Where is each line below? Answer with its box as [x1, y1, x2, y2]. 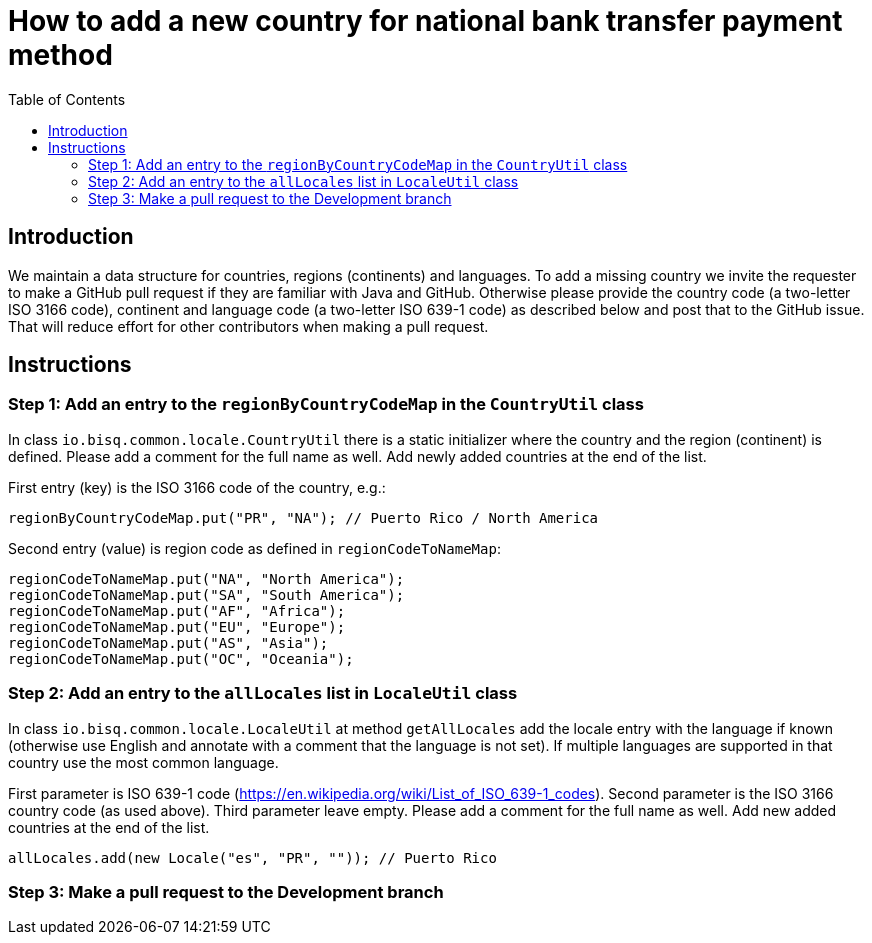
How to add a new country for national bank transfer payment [8, 4, 843, 38]
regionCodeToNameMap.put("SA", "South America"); [8, 586, 405, 603]
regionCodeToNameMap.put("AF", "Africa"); [8, 602, 346, 619]
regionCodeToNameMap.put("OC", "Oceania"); [8, 650, 354, 667]
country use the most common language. [8, 753, 279, 771]
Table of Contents [8, 90, 126, 108]
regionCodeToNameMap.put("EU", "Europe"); [8, 618, 346, 635]
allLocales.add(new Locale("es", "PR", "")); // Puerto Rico [8, 849, 497, 866]
